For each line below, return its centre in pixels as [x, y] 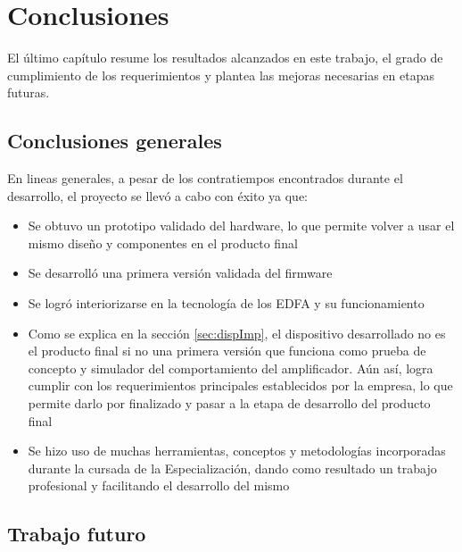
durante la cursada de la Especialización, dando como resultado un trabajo [232, 468]
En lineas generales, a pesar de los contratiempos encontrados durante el [205, 178]
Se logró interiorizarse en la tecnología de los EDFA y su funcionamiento [226, 303]
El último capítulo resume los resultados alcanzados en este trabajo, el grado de [225, 58]
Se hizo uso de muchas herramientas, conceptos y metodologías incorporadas [237, 451]
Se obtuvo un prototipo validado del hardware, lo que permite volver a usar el [241, 226]
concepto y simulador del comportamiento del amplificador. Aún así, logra [231, 368]
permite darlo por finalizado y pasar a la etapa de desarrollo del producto [229, 403]
